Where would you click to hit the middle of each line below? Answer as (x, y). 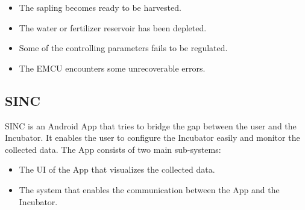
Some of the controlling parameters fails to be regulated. (123, 48)
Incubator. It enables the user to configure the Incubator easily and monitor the (152, 137)
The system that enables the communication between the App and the (149, 189)
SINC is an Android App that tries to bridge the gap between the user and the (151, 125)
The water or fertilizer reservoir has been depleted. (113, 27)
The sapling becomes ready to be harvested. (100, 7)
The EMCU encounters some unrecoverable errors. (112, 68)
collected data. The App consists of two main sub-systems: (113, 149)
